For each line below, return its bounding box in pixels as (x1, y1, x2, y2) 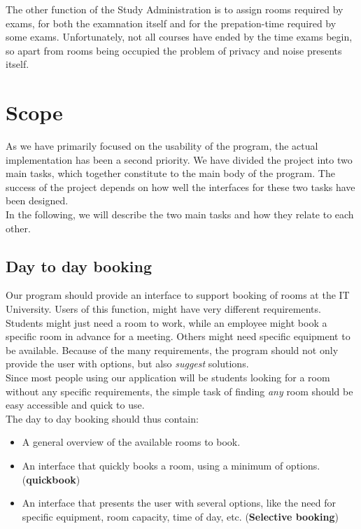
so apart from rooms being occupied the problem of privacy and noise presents (6, 43, 342, 57)
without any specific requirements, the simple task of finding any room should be (6, 383, 353, 398)
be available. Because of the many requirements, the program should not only (6, 342, 339, 357)
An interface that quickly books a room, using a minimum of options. (22, 458, 320, 472)
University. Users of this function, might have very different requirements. (6, 302, 321, 316)
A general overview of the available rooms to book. (22, 435, 241, 449)
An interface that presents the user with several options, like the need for (22, 495, 336, 510)
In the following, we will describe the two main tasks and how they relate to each (6, 207, 354, 222)
